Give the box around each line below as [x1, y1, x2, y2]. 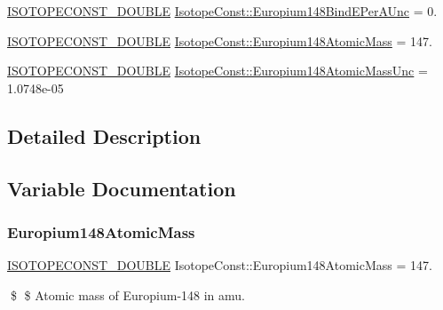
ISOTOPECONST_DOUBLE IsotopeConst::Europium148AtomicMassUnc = [7, 61, 428, 80]
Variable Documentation [7, 174, 236, 202]
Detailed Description [7, 122, 202, 149]
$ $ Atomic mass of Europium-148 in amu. [10, 285, 245, 304]
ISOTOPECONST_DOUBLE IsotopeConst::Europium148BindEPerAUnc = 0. [7, 2, 438, 20]
